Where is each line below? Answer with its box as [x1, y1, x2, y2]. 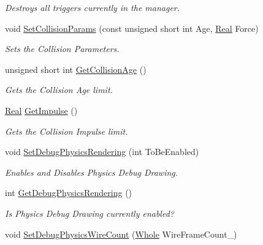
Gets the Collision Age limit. [5, 83, 113, 96]
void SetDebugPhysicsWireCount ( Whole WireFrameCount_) [5, 227, 237, 240]
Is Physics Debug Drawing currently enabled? [5, 206, 174, 219]
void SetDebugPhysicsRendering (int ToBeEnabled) [5, 145, 199, 158]
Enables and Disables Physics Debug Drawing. [5, 165, 178, 178]
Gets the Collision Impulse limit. [5, 124, 128, 137]
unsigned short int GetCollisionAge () [5, 62, 147, 75]
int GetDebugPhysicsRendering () [5, 186, 132, 199]
